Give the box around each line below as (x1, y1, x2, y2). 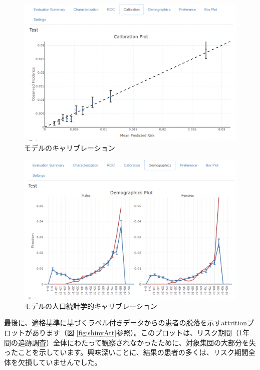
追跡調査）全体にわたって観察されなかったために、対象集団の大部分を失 (18, 337, 256, 347)
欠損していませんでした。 (18, 356, 102, 367)
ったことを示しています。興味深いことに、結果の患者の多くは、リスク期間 (4, 347, 248, 357)
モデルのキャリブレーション (24, 143, 115, 153)
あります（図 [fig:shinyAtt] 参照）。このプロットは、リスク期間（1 (32, 327, 243, 337)
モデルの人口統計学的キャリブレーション (24, 300, 157, 311)
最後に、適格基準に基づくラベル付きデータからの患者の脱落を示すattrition (4, 317, 247, 328)
